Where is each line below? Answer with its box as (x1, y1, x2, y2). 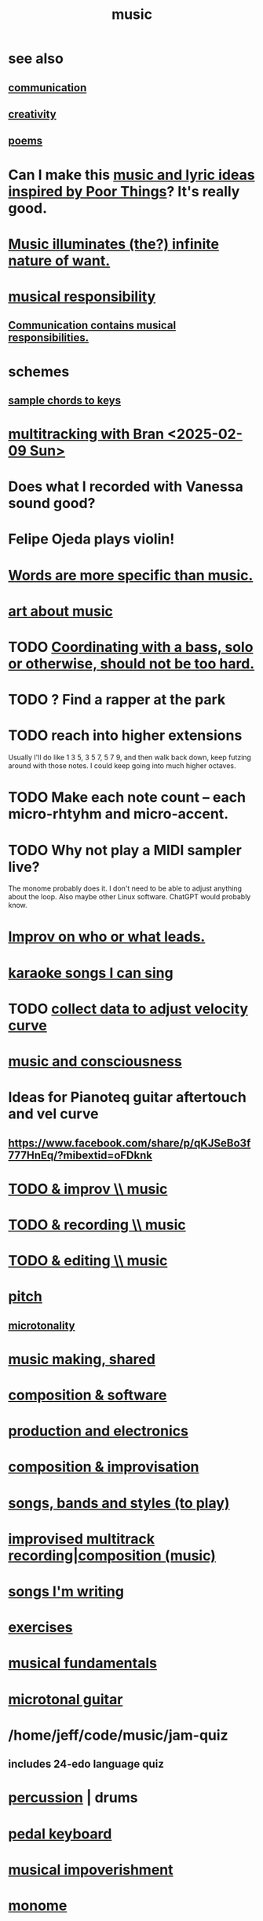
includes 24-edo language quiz (8, 1758, 165, 1771)
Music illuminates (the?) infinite (8, 235, 220, 253)
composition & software (8, 1386, 167, 1404)
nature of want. (8, 251, 111, 269)
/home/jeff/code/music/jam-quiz (8, 1726, 229, 1744)
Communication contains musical (8, 319, 177, 332)
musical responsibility (8, 287, 156, 306)
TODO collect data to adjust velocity (8, 1000, 249, 1018)
